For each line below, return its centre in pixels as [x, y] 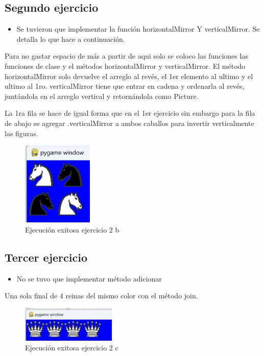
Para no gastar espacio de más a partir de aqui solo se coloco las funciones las [126, 56]
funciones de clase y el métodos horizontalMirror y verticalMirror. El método [125, 66]
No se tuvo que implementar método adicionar [89, 278]
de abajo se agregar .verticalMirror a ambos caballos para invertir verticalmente [129, 123]
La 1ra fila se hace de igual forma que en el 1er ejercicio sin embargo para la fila [130, 113]
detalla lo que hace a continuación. [71, 39]
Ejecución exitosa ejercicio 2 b [72, 230]
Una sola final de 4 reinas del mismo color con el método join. [101, 296]
